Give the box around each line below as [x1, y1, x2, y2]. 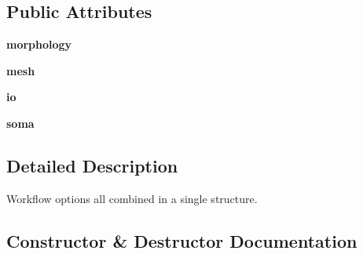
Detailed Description [6, 153, 178, 177]
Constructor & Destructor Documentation [6, 228, 357, 252]
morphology [6, 36, 72, 53]
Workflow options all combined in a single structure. [6, 190, 258, 206]
